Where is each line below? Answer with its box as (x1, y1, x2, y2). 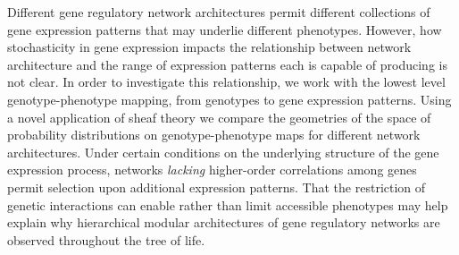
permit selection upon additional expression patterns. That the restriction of (7, 177, 426, 196)
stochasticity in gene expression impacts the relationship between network (7, 38, 412, 56)
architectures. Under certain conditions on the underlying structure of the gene (7, 142, 439, 161)
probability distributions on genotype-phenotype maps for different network (7, 125, 421, 144)
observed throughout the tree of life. (7, 230, 205, 249)
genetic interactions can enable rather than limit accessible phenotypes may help (7, 195, 448, 214)
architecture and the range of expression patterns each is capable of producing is (7, 55, 447, 73)
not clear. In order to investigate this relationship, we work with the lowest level (7, 72, 446, 91)
